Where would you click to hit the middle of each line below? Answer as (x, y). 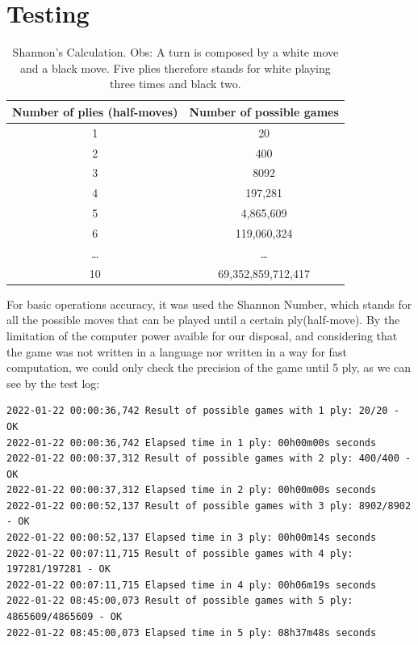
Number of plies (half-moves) (95, 111)
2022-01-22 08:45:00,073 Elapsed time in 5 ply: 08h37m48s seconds (192, 632)
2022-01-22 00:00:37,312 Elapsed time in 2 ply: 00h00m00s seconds (192, 490)
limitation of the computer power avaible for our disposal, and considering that (202, 335)
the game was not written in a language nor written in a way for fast (177, 351)
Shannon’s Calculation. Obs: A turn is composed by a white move (176, 52)
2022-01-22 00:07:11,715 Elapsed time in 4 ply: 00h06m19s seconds (192, 585)
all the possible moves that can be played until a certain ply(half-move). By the (203, 320)
